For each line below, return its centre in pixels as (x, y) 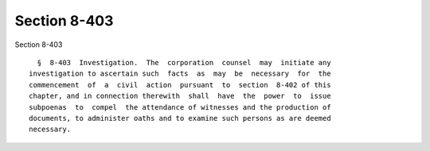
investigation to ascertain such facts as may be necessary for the (180, 74)
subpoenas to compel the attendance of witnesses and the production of (180, 107)
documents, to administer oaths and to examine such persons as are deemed (180, 118)
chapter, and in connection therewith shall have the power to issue (180, 96)
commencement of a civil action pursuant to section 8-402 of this (180, 85)
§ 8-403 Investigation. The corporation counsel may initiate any (184, 62)
